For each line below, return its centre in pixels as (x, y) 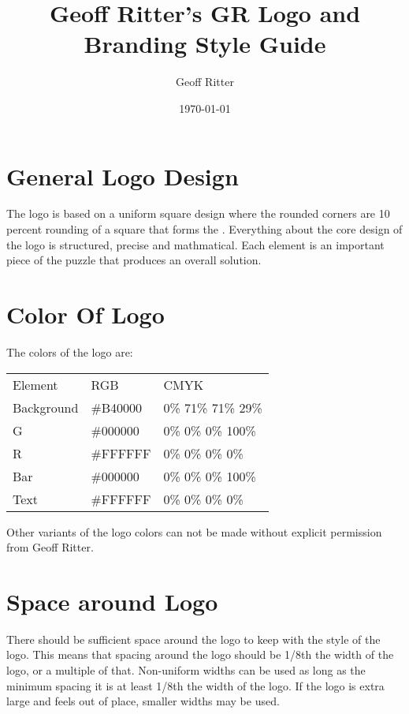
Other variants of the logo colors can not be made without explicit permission (194, 531)
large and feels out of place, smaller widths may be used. (143, 701)
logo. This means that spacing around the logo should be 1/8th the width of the (200, 654)
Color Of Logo (86, 314)
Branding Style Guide (205, 44)
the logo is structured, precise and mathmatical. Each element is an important (195, 244)
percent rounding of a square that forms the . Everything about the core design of (204, 229)
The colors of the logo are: (70, 351)
